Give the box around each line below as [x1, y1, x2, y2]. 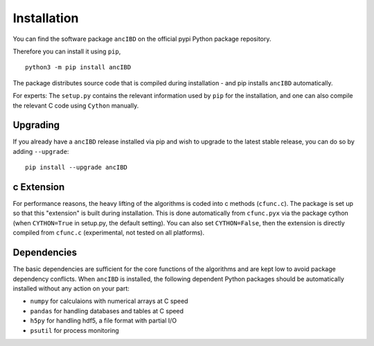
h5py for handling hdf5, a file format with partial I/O [30, 316, 177, 325]
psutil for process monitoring [30, 326, 119, 334]
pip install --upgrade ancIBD [25, 164, 128, 171]
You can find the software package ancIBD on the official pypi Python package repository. [12, 35, 271, 43]
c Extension [12, 181, 65, 193]
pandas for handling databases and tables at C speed [30, 306, 184, 315]
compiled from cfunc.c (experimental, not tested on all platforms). [12, 229, 204, 237]
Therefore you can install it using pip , [12, 47, 121, 55]
